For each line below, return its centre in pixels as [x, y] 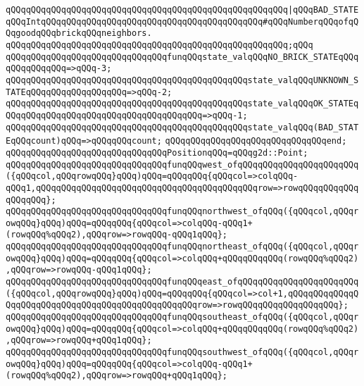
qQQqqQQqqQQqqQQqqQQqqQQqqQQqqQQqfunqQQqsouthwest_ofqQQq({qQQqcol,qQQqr [182, 353]
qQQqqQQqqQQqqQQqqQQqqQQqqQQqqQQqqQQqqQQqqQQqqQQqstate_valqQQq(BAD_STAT [182, 127]
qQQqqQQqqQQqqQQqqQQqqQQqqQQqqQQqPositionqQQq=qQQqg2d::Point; [157, 152]
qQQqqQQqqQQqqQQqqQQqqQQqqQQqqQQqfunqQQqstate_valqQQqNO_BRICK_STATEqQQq [182, 57]
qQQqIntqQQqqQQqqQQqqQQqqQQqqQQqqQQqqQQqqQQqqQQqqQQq [134, 21]
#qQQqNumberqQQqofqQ [311, 21]
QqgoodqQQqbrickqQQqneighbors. [79, 33]
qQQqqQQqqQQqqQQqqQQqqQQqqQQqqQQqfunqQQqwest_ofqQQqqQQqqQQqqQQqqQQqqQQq [182, 164]
